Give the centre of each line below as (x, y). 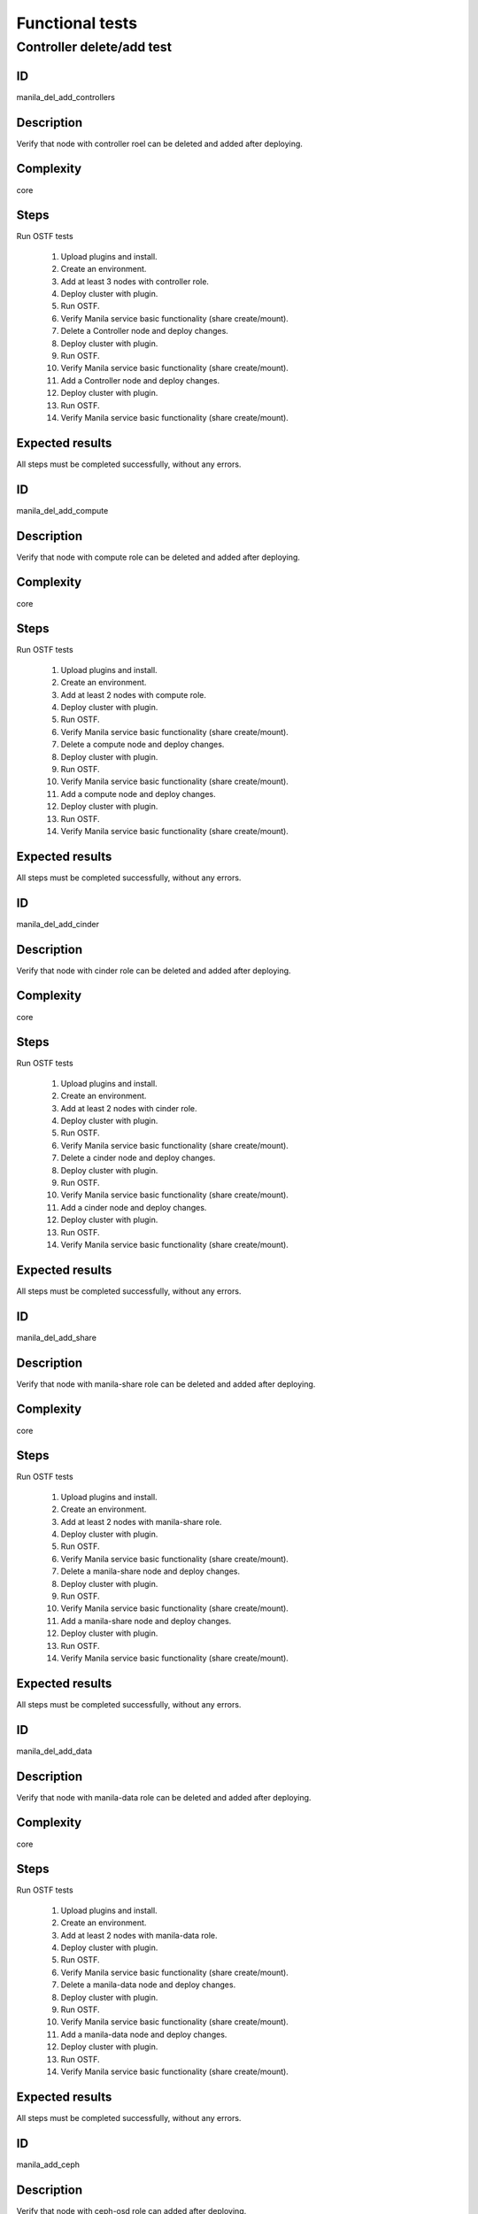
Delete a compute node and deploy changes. (143, 745)
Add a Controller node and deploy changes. (140, 380)
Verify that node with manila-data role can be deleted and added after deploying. (164, 1797)
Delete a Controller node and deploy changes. (145, 331)
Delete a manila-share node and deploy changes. (150, 1571)
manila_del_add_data (54, 1751)
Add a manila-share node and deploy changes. (146, 1621)
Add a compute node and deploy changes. (138, 793)
